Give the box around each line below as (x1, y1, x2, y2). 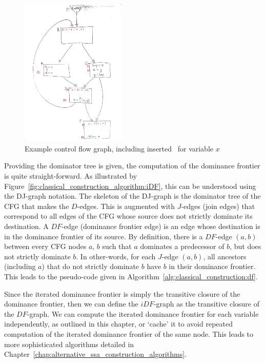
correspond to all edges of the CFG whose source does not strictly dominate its (4, 211, 253, 221)
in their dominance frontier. (169, 261, 256, 272)
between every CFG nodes (4, 241, 87, 252)
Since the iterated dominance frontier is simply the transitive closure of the (4, 288, 240, 299)
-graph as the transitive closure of (153, 298, 259, 309)
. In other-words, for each (76, 251, 156, 261)
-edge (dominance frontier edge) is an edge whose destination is (62, 221, 260, 232)
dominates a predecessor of (140, 241, 225, 252)
